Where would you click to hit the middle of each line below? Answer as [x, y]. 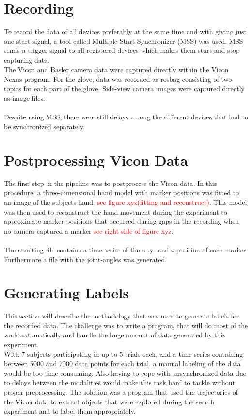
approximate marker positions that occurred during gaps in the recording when [122, 221]
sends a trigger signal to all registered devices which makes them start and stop [122, 50]
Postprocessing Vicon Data [96, 159]
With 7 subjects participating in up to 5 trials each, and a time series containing [124, 354]
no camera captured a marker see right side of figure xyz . [89, 230]
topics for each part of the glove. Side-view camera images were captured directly [124, 88]
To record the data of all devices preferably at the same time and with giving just [125, 31]
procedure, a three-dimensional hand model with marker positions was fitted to [122, 193]
